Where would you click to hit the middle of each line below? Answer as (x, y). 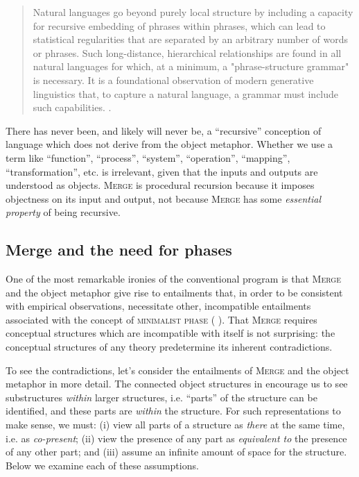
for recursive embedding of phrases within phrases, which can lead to (179, 25)
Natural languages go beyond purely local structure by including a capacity (193, 12)
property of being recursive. (63, 212)
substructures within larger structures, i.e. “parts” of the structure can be (161, 397)
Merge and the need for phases (119, 250)
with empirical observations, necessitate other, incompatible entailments (158, 306)
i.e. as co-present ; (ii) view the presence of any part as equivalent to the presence (176, 438)
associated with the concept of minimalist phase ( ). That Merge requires (161, 319)
